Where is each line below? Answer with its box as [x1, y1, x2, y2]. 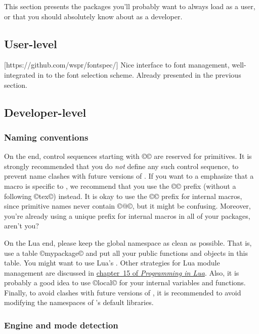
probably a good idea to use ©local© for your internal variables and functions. [4, 277, 246, 288]
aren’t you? [4, 220, 39, 231]
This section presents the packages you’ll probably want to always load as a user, [4, 1, 255, 11]
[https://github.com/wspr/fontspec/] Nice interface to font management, [4, 59, 230, 70]
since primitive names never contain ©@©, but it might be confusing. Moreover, [4, 201, 251, 211]
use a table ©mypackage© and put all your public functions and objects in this [4, 247, 248, 258]
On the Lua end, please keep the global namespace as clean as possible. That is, [4, 237, 252, 248]
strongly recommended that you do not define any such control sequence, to [4, 160, 239, 171]
